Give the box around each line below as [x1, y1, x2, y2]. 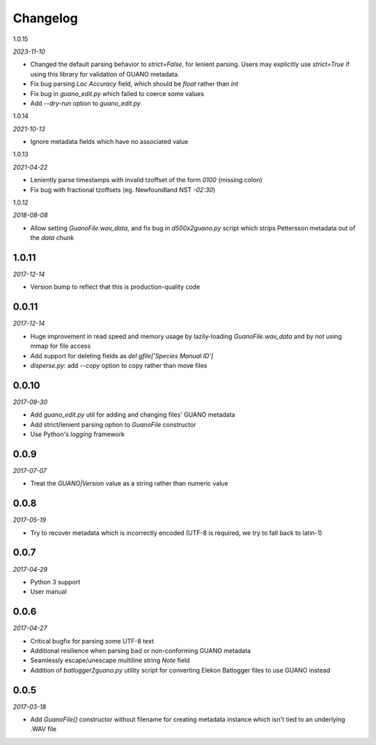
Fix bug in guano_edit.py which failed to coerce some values [30, 89, 205, 97]
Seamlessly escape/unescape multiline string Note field [30, 656, 191, 664]
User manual [30, 588, 68, 596]
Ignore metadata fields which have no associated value [30, 138, 189, 146]
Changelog [13, 10, 78, 26]
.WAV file [30, 725, 57, 733]
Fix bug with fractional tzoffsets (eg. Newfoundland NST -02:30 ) [30, 185, 216, 194]
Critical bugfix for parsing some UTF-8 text [30, 636, 155, 645]
